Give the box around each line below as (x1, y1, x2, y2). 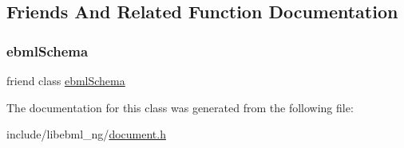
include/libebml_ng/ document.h (6, 126, 166, 142)
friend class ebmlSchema (6, 72, 125, 88)
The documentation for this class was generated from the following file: (6, 99, 354, 115)
